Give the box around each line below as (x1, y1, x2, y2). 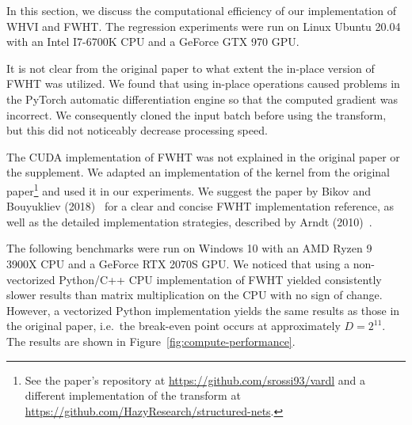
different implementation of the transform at (25, 387, 241, 404)
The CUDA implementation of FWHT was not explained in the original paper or (6, 148, 400, 165)
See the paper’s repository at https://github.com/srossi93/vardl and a (25, 371, 366, 388)
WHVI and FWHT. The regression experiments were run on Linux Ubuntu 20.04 (6, 17, 401, 34)
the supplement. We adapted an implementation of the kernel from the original (6, 164, 390, 180)
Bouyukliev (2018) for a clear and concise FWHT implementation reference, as (6, 198, 395, 214)
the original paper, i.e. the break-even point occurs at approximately (6, 317, 341, 334)
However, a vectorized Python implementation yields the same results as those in (6, 302, 400, 318)
